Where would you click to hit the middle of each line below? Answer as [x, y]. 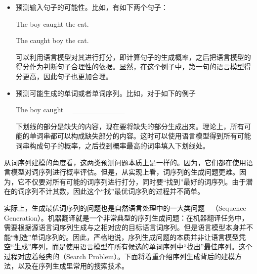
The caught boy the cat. [52, 40]
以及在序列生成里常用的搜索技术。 [73, 266]
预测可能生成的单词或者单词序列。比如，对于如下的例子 [106, 93]
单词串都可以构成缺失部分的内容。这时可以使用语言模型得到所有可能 [140, 136]
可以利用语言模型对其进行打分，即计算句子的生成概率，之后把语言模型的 [133, 57]
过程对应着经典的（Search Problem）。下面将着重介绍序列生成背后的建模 [120, 256]
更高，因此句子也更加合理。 [67, 76]
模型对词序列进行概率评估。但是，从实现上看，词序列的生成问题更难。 [125, 172]
